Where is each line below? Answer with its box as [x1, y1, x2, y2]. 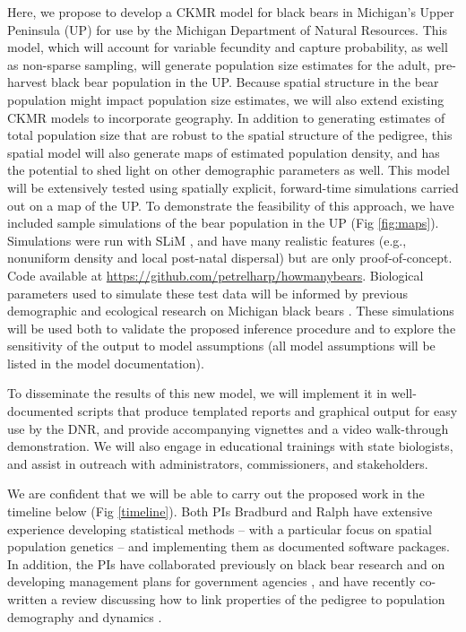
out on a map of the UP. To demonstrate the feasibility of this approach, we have [7, 195, 454, 214]
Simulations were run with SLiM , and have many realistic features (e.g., [7, 230, 407, 249]
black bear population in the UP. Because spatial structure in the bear [51, 73, 439, 91]
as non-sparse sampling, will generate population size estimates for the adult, [7, 55, 430, 74]
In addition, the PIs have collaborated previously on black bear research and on [7, 554, 445, 573]
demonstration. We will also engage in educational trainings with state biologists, [7, 437, 453, 455]
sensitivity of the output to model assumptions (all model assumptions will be [7, 336, 436, 355]
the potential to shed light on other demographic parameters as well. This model [7, 160, 450, 179]
